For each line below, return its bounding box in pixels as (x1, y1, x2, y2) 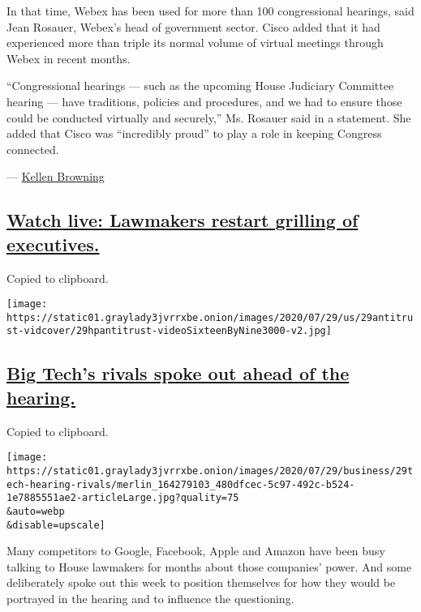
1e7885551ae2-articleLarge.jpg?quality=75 (6, 492, 239, 504)
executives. (6, 231, 100, 256)
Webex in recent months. (6, 49, 131, 66)
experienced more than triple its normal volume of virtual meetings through (6, 34, 384, 51)
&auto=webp (6, 505, 65, 517)
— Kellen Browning (6, 168, 105, 185)
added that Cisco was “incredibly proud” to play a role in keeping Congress (6, 125, 382, 142)
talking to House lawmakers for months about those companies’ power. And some (6, 558, 412, 575)
